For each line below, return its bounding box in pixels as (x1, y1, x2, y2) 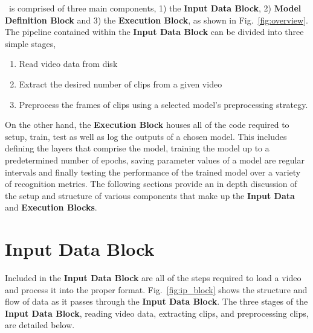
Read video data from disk (19, 57, 118, 70)
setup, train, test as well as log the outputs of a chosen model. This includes (5, 130, 287, 142)
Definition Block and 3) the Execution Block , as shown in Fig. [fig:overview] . (5, 13, 308, 26)
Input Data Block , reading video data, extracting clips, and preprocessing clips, (5, 306, 309, 319)
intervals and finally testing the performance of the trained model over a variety (5, 165, 301, 178)
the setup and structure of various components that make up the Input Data (5, 189, 295, 201)
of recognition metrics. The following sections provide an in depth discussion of (5, 177, 297, 190)
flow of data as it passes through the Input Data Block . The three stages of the (5, 295, 308, 308)
